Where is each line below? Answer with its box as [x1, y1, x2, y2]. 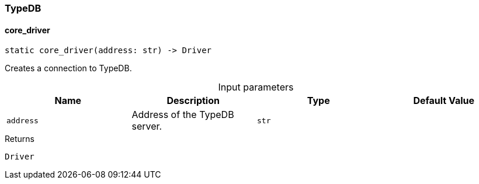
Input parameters [218, 81, 294, 93]
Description [166, 95, 220, 107]
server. [131, 120, 162, 133]
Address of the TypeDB [131, 109, 234, 121]
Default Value [413, 95, 475, 107]
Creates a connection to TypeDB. [5, 63, 132, 74]
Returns [5, 134, 34, 144]
